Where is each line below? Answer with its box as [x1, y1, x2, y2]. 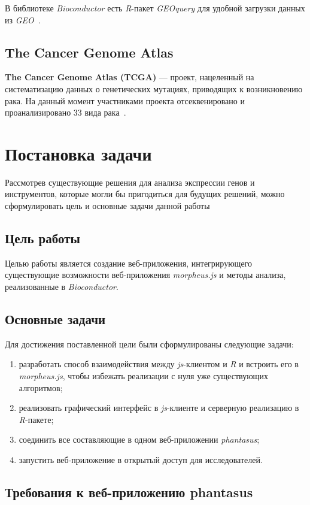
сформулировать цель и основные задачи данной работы [5, 199, 210, 212]
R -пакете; [19, 413, 54, 425]
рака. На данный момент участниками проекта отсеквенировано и [5, 94, 245, 107]
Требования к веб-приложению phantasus [5, 483, 253, 501]
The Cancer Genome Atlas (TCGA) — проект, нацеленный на [5, 71, 254, 83]
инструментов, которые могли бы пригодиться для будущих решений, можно [5, 188, 285, 200]
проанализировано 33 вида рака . [5, 106, 126, 119]
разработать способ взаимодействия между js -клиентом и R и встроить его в [19, 358, 299, 370]
